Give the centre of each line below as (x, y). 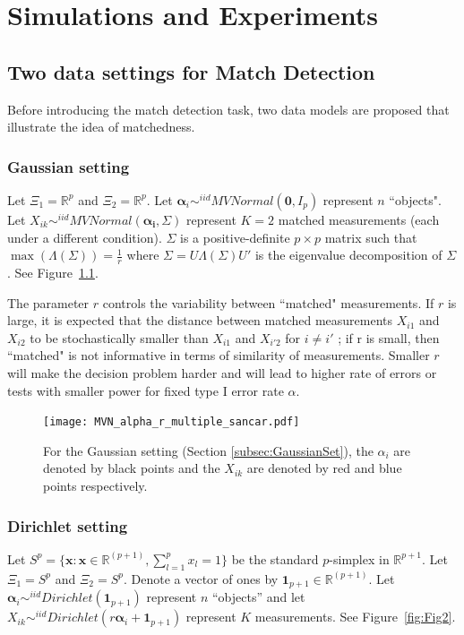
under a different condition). (85, 237)
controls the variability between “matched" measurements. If (268, 302)
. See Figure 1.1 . (53, 272)
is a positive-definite (235, 237)
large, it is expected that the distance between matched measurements (200, 320)
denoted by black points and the (132, 468)
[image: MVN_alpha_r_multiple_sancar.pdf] (172, 422)
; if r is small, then (389, 337)
